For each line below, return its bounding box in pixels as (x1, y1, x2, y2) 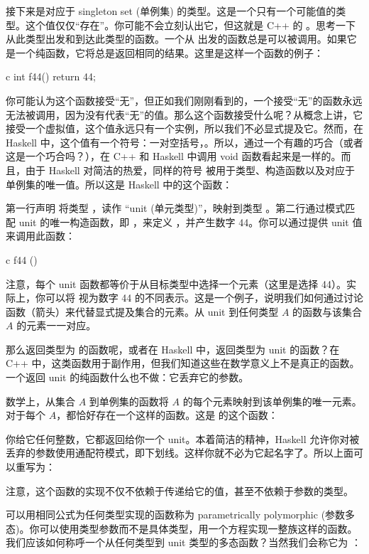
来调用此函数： (6, 228, 75, 243)
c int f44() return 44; (6, 69, 96, 84)
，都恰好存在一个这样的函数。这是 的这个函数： (56, 407, 278, 422)
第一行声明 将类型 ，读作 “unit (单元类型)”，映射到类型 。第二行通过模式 (6, 201, 346, 215)
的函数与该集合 (292, 304, 363, 319)
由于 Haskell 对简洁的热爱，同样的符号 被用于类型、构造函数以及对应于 (25, 162, 355, 177)
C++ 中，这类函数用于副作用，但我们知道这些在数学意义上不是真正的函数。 (6, 356, 360, 371)
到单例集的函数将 (89, 393, 169, 408)
